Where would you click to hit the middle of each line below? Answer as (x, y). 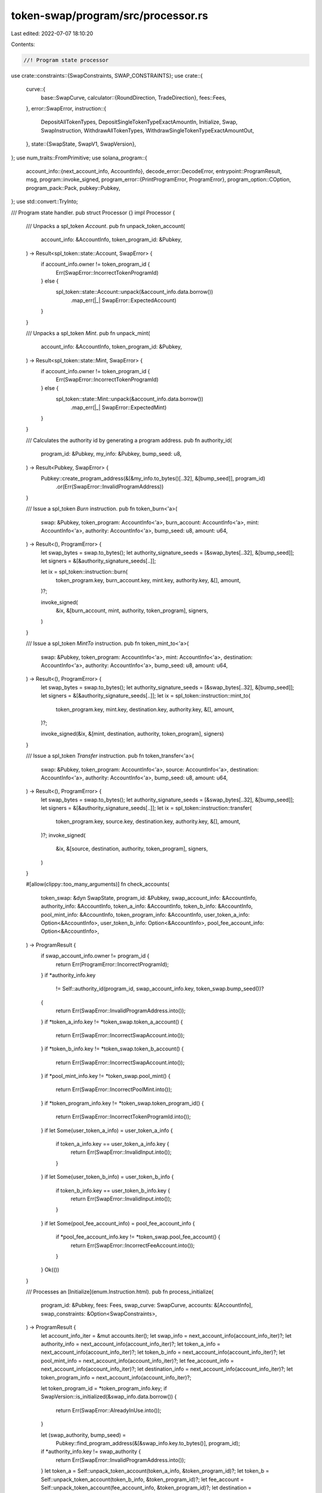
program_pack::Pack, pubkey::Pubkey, (73, 188)
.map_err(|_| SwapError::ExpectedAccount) (124, 300)
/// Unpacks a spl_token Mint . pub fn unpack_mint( (88, 333)
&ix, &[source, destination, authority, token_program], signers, (132, 849)
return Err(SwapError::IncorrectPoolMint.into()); (114, 1089)
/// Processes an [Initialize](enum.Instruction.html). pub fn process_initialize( (120, 1292)
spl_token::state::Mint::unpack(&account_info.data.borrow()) (130, 399)
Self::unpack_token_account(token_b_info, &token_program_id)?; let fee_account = (143, 1479)
